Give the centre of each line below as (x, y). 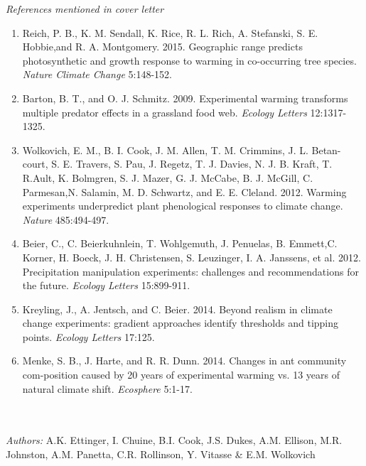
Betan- (326, 150)
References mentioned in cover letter (85, 9)
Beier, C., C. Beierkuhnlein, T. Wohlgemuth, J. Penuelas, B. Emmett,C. (180, 243)
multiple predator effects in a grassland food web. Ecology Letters (165, 112)
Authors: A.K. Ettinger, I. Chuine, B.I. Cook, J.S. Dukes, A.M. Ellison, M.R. (174, 440)
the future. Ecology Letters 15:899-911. (106, 285)
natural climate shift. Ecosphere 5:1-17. (107, 388)
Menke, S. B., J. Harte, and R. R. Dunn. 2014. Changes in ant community (184, 361)
